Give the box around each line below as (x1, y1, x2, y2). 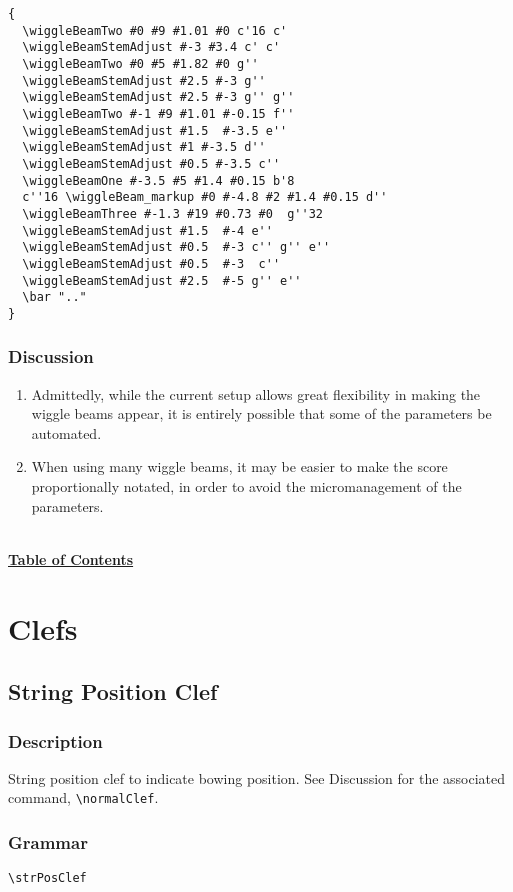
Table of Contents (8, 548, 134, 569)
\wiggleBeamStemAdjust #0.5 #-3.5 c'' (22, 156, 281, 171)
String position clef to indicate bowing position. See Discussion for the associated (8, 767, 506, 788)
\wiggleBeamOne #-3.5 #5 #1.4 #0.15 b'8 (22, 173, 295, 188)
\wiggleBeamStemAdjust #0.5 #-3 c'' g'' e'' (22, 240, 331, 255)
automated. (31, 422, 102, 443)
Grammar (8, 829, 88, 854)
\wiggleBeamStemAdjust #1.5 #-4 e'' (22, 223, 273, 238)
